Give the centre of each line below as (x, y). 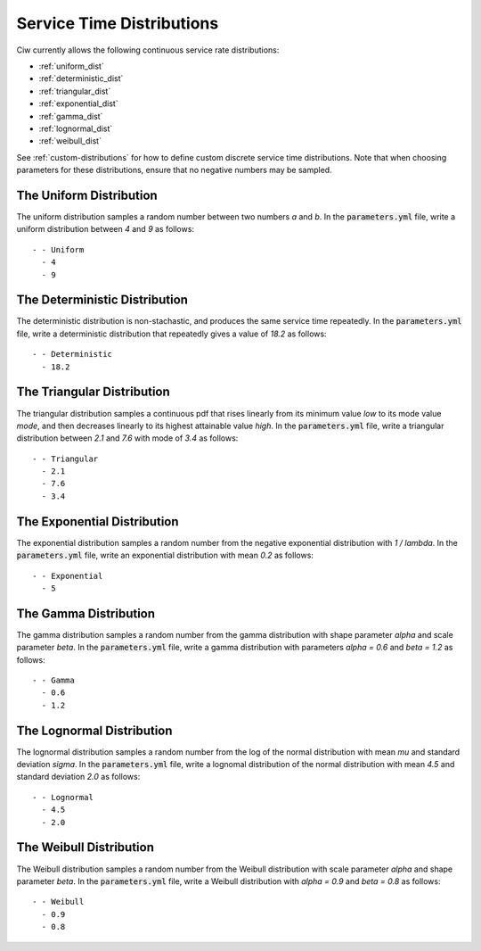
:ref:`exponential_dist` (79, 103)
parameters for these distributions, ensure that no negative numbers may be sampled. (175, 170)
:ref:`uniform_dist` (71, 66)
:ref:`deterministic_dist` (81, 79)
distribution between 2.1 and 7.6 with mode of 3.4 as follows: (127, 438)
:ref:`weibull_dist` (70, 141)
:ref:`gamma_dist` (71, 116)
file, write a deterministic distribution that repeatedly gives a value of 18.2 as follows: (171, 334)
